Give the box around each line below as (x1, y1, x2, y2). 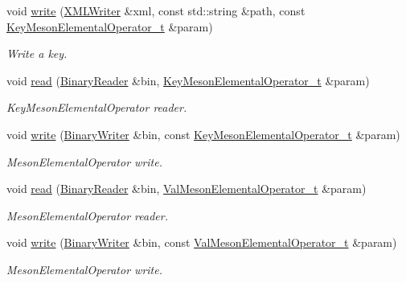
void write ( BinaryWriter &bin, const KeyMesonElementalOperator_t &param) (6, 125, 400, 142)
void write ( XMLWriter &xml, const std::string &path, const (6, 2, 306, 18)
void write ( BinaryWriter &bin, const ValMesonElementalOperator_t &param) (6, 234, 397, 251)
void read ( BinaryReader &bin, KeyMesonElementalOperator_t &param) (6, 72, 370, 88)
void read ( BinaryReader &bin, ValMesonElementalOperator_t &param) (6, 180, 367, 197)
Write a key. (6, 45, 68, 62)
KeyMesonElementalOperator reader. (6, 99, 187, 116)
